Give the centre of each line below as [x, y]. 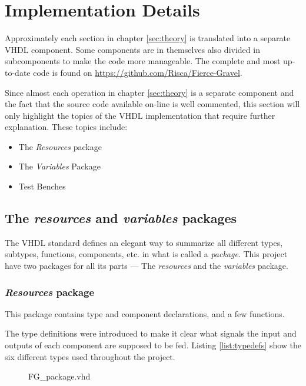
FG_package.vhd [59, 376]
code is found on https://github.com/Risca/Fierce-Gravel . [138, 72]
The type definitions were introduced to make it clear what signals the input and [151, 333]
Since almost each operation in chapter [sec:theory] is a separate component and [149, 92]
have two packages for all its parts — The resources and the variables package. [147, 266]
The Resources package [60, 146]
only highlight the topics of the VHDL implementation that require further [140, 115]
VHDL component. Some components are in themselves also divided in [132, 49]
